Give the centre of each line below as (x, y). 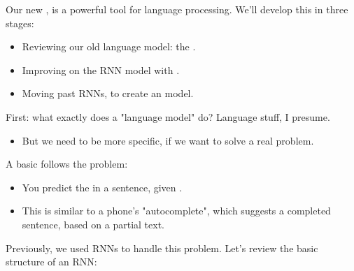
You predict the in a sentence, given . (102, 187)
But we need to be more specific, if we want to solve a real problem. (168, 140)
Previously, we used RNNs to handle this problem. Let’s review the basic (162, 248)
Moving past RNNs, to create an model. (108, 93)
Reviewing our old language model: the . (109, 46)
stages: (20, 23)
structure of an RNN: (51, 262)
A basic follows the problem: (67, 164)
